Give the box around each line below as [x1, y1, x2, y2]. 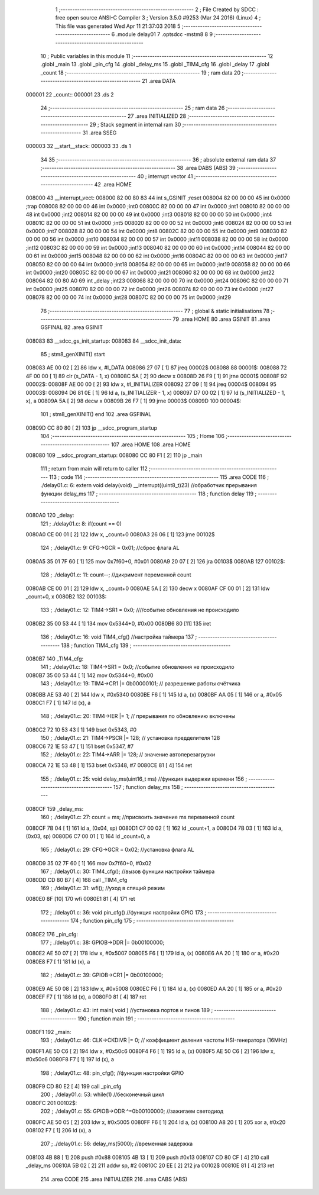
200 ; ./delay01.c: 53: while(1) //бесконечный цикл [40, 1091, 165, 1098]
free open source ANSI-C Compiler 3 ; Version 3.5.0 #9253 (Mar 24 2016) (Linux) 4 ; [55, 14, 261, 21]
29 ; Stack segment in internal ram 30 [89, 121, 181, 128]
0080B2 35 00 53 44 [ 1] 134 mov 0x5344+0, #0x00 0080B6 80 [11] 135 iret [25, 620, 211, 627]
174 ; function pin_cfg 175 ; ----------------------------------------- [70, 917, 235, 925]
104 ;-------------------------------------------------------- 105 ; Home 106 [40, 433, 224, 440]
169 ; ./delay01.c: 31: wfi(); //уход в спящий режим [40, 884, 165, 891]
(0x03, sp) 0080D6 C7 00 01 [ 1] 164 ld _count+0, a [25, 833, 150, 840]
